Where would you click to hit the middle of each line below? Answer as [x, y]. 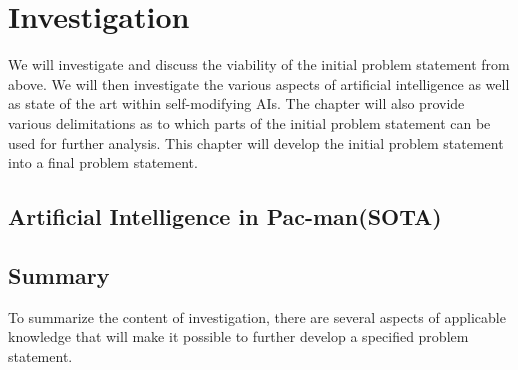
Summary [59, 274]
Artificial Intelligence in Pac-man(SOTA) [225, 216]
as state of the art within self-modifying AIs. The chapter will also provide [236, 103]
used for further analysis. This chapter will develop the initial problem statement [256, 142]
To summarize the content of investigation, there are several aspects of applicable [257, 316]
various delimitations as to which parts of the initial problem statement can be [249, 122]
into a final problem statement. [103, 162]
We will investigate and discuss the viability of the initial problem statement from [259, 64]
